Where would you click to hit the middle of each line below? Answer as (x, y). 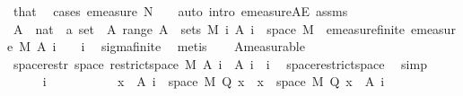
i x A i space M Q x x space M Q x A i (214, 81)
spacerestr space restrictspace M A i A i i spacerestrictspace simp (220, 63)
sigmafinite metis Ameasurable (203, 46)
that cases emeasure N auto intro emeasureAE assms (180, 11)
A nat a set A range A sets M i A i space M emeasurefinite (209, 28)
